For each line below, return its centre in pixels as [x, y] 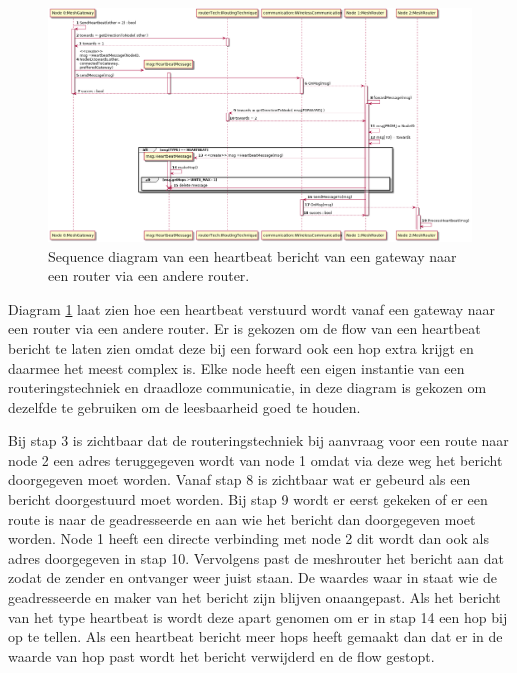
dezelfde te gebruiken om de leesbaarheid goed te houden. [184, 406]
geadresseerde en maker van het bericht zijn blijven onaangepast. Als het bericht [254, 597]
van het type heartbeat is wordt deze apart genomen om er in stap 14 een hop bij [258, 616]
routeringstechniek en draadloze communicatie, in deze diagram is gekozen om [247, 387]
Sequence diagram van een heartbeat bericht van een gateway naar [252, 255]
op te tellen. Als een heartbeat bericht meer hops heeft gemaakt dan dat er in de [255, 636]
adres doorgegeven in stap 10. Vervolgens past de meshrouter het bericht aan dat [256, 557]
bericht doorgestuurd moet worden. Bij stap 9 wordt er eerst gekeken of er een [248, 499]
